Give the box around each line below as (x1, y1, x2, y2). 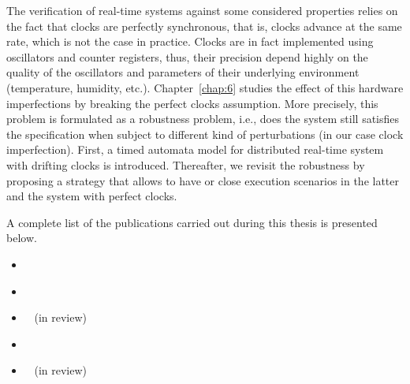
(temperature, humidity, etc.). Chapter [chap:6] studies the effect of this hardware (6, 79, 404, 95)
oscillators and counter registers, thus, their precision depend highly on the (6, 48, 368, 65)
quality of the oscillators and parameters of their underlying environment (6, 64, 360, 80)
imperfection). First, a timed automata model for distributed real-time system (6, 141, 384, 158)
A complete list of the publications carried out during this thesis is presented (6, 214, 378, 230)
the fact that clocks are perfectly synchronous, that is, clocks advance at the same (6, 17, 402, 34)
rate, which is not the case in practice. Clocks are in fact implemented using (6, 33, 374, 50)
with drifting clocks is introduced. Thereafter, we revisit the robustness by (6, 156, 365, 173)
